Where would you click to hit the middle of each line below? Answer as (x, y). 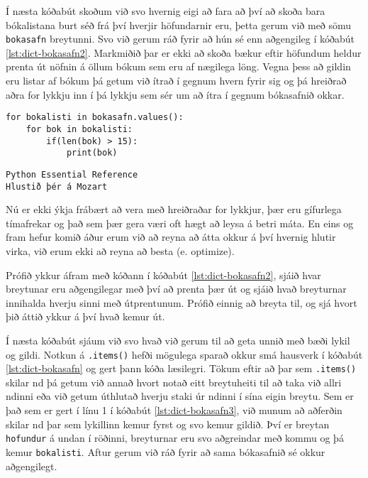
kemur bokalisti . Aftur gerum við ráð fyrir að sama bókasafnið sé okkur (166, 451)
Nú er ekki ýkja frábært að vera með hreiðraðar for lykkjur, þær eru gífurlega (174, 209)
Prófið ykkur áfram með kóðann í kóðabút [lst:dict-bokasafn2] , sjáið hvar (163, 275)
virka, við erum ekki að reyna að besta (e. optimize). (120, 250)
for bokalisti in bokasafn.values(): (95, 118)
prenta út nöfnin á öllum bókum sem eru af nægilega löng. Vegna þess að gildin (178, 66)
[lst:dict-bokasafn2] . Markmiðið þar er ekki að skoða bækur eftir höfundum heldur (184, 52)
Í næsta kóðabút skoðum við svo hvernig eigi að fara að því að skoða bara (166, 11)
